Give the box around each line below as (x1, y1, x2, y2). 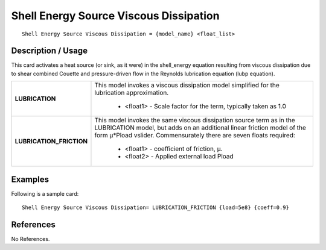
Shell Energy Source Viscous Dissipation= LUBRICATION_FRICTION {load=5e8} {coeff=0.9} (22, 204, 290, 211)
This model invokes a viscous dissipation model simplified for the (94, 81, 280, 90)
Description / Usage (11, 46, 88, 56)
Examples (11, 174, 50, 184)
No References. (11, 236, 50, 243)
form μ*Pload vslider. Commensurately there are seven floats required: (94, 131, 296, 140)
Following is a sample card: (11, 190, 79, 197)
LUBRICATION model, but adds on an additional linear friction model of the (94, 123, 306, 132)
